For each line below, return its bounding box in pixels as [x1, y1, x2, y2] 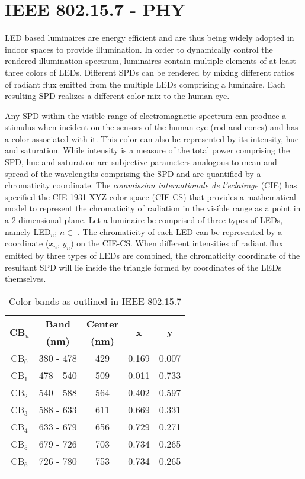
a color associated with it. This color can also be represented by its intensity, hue [5, 132, 299, 144]
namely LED [5, 225, 51, 237]
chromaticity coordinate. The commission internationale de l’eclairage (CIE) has [5, 179, 297, 191]
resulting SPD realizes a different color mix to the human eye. [5, 89, 230, 102]
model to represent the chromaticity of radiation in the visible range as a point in [5, 202, 301, 214]
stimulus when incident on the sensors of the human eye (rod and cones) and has [5, 121, 298, 133]
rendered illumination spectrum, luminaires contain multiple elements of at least [5, 54, 296, 67]
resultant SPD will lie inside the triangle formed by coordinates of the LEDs [5, 261, 282, 273]
